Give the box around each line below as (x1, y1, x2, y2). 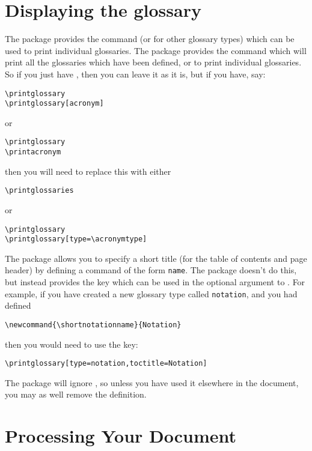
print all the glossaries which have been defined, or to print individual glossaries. (5, 56, 302, 68)
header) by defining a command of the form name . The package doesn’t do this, (5, 264, 297, 276)
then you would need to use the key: (5, 337, 138, 350)
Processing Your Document (5, 423, 237, 448)
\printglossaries (5, 186, 74, 195)
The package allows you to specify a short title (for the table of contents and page (5, 252, 307, 264)
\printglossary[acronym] (5, 99, 104, 108)
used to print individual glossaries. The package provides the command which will (5, 44, 307, 56)
